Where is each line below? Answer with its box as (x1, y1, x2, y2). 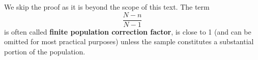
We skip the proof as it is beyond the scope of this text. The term (4, 2, 210, 12)
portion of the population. (4, 46, 85, 56)
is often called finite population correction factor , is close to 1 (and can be (4, 26, 251, 37)
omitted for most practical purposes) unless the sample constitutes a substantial (4, 36, 254, 47)
